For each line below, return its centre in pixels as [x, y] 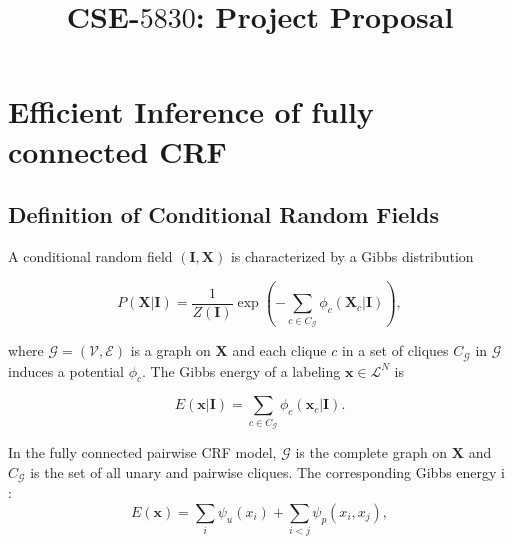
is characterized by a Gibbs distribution [352, 255]
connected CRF [117, 150]
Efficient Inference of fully [191, 111]
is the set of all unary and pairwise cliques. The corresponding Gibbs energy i [267, 471]
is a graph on [170, 350]
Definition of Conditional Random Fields [223, 214]
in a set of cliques [395, 350]
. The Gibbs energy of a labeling [241, 370]
